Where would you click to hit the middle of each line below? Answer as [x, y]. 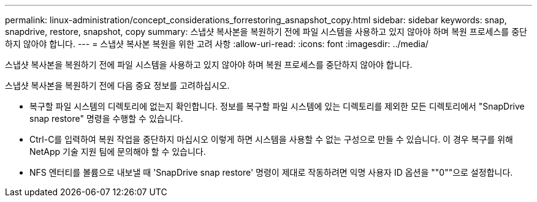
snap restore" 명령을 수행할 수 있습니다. [106, 118]
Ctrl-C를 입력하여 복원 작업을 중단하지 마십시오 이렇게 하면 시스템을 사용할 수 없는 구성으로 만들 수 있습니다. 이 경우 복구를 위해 [271, 139]
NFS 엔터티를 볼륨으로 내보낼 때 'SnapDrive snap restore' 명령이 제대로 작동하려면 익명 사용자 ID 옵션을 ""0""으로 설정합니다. [271, 172]
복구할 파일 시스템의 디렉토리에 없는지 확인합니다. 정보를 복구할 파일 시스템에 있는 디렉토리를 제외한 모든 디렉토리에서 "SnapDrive [277, 106]
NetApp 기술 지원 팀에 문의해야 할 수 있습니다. [118, 151]
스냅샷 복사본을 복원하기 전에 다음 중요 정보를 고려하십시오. [117, 85]
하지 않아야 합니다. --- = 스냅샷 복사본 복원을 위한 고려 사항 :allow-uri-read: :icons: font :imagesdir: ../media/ [217, 44]
